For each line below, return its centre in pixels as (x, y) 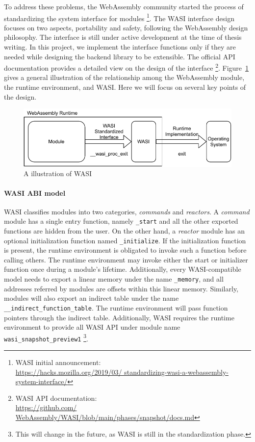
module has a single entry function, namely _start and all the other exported (121, 221)
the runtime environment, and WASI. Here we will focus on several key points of (125, 87)
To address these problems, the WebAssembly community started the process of (124, 6)
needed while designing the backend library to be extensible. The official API (120, 56)
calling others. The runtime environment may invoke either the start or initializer (126, 259)
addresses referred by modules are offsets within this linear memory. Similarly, (121, 288)
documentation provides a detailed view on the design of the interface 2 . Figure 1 (127, 67)
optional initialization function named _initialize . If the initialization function (125, 240)
